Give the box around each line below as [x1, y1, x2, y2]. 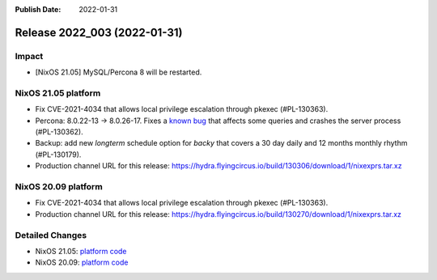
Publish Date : [15, 5, 62, 14]
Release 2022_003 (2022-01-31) [15, 25, 183, 40]
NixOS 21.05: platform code [35, 246, 127, 256]
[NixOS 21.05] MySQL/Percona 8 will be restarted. [35, 67, 202, 77]
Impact [15, 50, 44, 62]
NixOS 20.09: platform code [35, 257, 129, 267]
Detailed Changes [15, 229, 87, 240]
